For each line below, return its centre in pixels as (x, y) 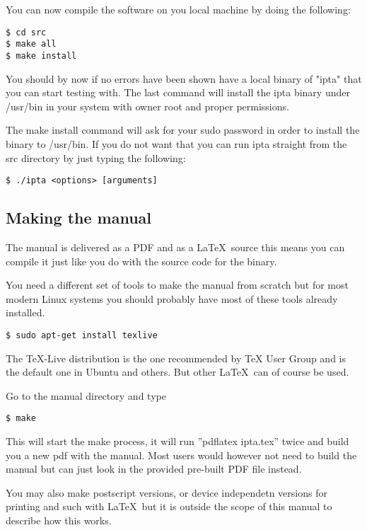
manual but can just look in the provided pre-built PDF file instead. (154, 469)
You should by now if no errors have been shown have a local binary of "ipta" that (184, 78)
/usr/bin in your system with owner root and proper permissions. (147, 106)
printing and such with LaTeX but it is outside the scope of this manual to (169, 506)
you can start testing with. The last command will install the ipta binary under (178, 92)
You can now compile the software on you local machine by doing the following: (178, 9)
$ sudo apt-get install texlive (82, 335)
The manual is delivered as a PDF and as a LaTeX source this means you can (175, 247)
